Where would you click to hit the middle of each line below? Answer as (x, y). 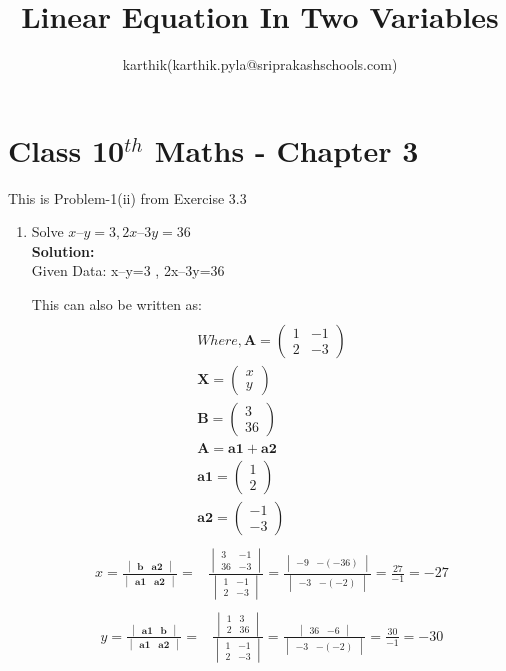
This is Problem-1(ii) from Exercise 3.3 (127, 197)
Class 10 (66, 149)
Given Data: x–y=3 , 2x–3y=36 (128, 270)
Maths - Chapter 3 (286, 149)
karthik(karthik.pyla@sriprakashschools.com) (260, 64)
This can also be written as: (116, 304)
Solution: (63, 250)
